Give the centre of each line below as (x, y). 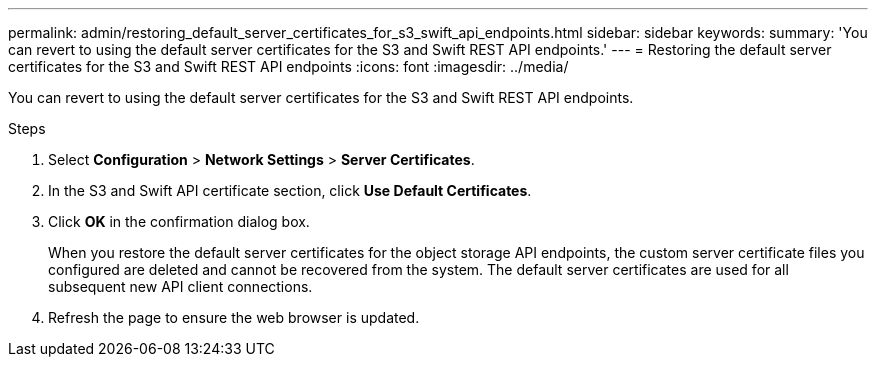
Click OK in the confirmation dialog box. (179, 221)
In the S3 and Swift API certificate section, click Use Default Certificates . (290, 190)
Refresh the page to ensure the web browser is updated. (234, 317)
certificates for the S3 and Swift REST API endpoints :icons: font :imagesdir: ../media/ (288, 66)
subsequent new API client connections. (180, 286)
